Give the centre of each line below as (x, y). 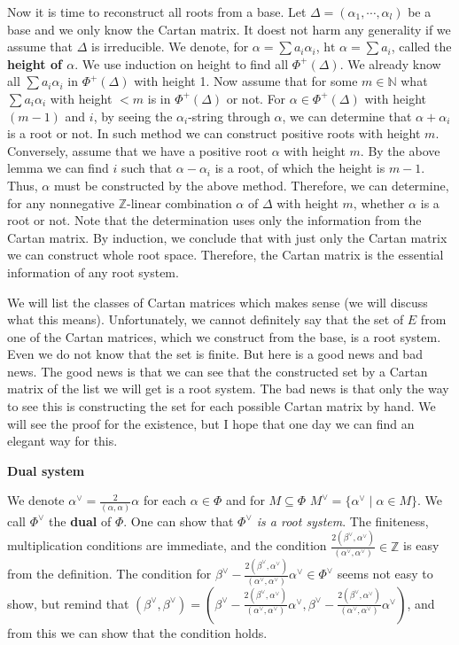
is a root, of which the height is (300, 168)
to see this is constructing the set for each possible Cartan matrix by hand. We (222, 406)
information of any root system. (93, 272)
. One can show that (179, 521)
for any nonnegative (61, 202)
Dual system (46, 470)
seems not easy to (385, 574)
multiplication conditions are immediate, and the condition (167, 545)
